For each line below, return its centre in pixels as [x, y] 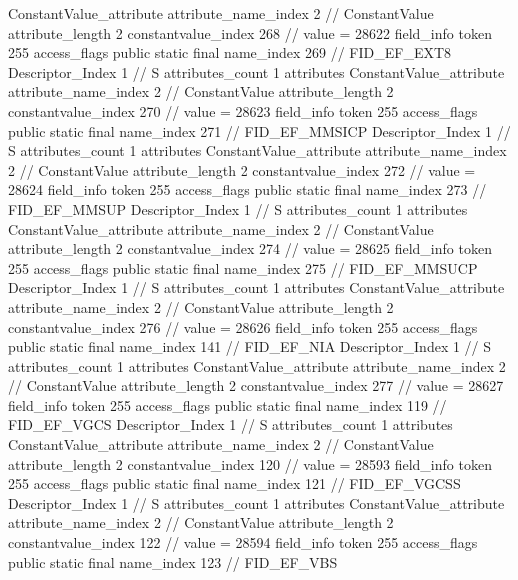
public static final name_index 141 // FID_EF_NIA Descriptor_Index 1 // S [250, 346]
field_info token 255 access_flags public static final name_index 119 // [227, 404]
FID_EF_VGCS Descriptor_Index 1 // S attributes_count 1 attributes [230, 424]
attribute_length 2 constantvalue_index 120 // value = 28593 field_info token [250, 463]
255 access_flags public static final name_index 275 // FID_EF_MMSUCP [243, 267]
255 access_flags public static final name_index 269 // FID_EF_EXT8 [230, 52]
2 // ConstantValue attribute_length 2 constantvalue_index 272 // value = [242, 169]
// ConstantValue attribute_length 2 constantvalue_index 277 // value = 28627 [256, 385]
